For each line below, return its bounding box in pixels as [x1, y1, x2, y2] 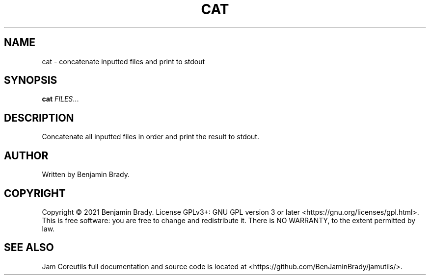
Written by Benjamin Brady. [42, 170, 130, 179]
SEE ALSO [4, 241, 54, 254]
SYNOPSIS [4, 74, 57, 87]
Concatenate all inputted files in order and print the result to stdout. [42, 132, 259, 141]
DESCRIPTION [4, 111, 74, 124]
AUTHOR [4, 149, 49, 162]
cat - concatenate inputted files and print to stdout [42, 57, 205, 66]
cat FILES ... [42, 95, 79, 103]
